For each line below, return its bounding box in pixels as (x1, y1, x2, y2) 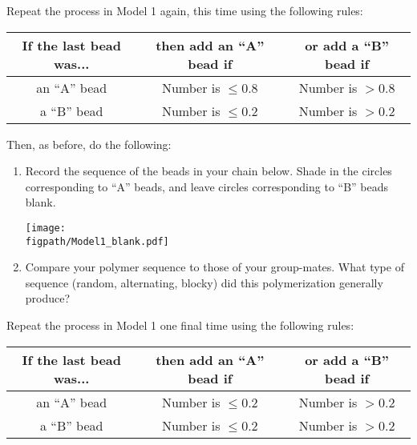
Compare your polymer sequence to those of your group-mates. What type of (25, 259, 404, 275)
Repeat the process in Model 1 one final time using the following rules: (6, 317, 354, 334)
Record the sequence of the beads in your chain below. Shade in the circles (25, 162, 392, 179)
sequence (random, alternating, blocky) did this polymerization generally (25, 274, 383, 291)
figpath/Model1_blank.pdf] (25, 235, 169, 247)
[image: (25, 222, 66, 234)
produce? (25, 290, 71, 307)
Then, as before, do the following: (6, 135, 172, 152)
